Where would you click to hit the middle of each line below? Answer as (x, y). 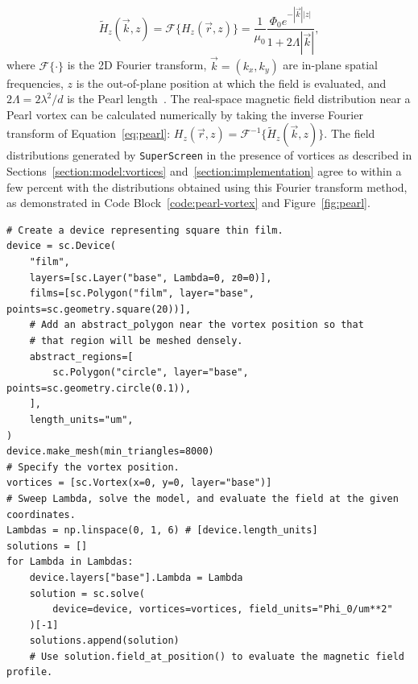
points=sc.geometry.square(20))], (99, 309)
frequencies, (35, 83)
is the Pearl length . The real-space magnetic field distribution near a (239, 99)
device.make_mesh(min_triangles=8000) (110, 452)
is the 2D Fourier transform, (137, 65)
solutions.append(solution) (104, 641)
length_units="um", (81, 419)
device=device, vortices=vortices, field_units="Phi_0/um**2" (223, 609)
